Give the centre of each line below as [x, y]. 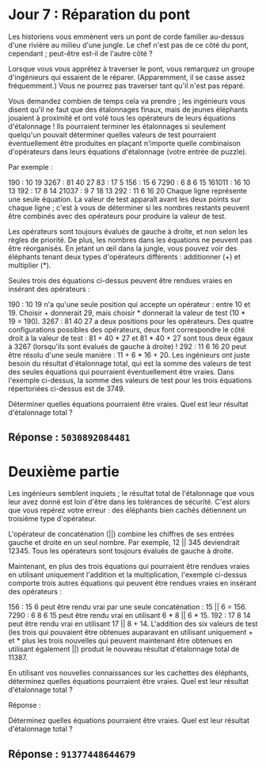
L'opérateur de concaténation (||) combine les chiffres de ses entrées [122, 534]
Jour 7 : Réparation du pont [99, 15]
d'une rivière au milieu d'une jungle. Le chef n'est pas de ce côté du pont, [129, 44]
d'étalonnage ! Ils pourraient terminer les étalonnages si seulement [117, 126]
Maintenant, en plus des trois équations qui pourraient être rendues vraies [129, 566]
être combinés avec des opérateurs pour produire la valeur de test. [118, 216]
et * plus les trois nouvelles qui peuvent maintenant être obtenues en [120, 641]
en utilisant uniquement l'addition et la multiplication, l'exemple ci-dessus [128, 575]
